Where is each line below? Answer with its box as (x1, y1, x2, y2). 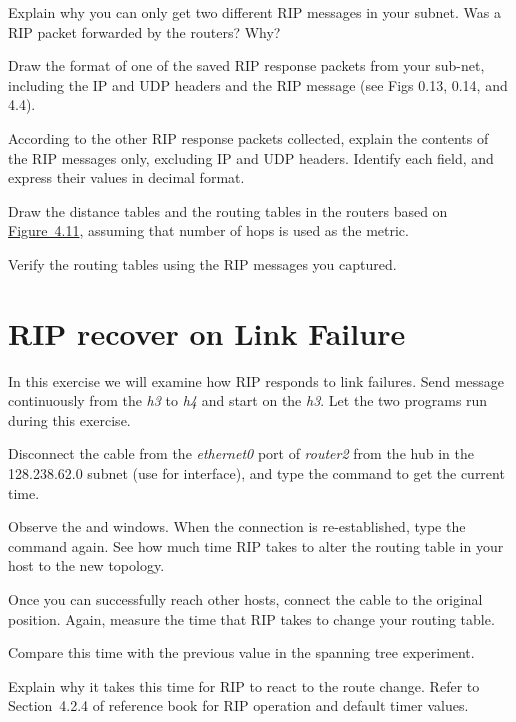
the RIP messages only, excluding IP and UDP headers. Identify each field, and (8, 147, 494, 168)
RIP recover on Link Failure (8, 312, 406, 353)
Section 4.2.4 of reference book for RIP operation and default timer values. (8, 695, 469, 716)
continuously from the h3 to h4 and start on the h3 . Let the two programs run (8, 390, 488, 411)
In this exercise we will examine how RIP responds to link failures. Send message (8, 370, 505, 391)
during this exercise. (8, 409, 131, 430)
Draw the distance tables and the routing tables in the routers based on (8, 200, 448, 221)
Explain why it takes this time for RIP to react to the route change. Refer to (8, 675, 480, 696)
